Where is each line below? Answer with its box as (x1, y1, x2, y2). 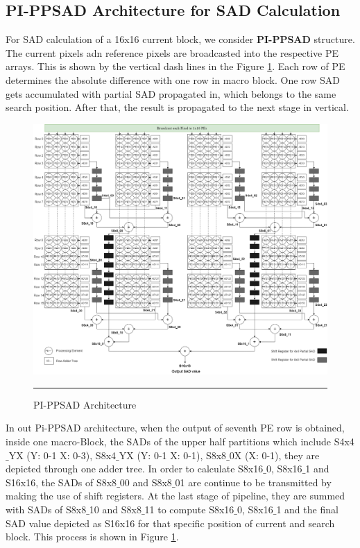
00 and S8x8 (119, 474, 172, 489)
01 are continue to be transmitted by (175, 474, 332, 489)
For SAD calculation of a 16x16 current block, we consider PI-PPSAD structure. (6, 32, 355, 46)
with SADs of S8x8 (6, 502, 87, 516)
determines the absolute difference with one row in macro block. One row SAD (6, 72, 340, 87)
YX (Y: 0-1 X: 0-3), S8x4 (8, 447, 117, 462)
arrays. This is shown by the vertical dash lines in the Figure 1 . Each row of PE (6, 59, 345, 74)
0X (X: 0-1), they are (229, 447, 320, 462)
